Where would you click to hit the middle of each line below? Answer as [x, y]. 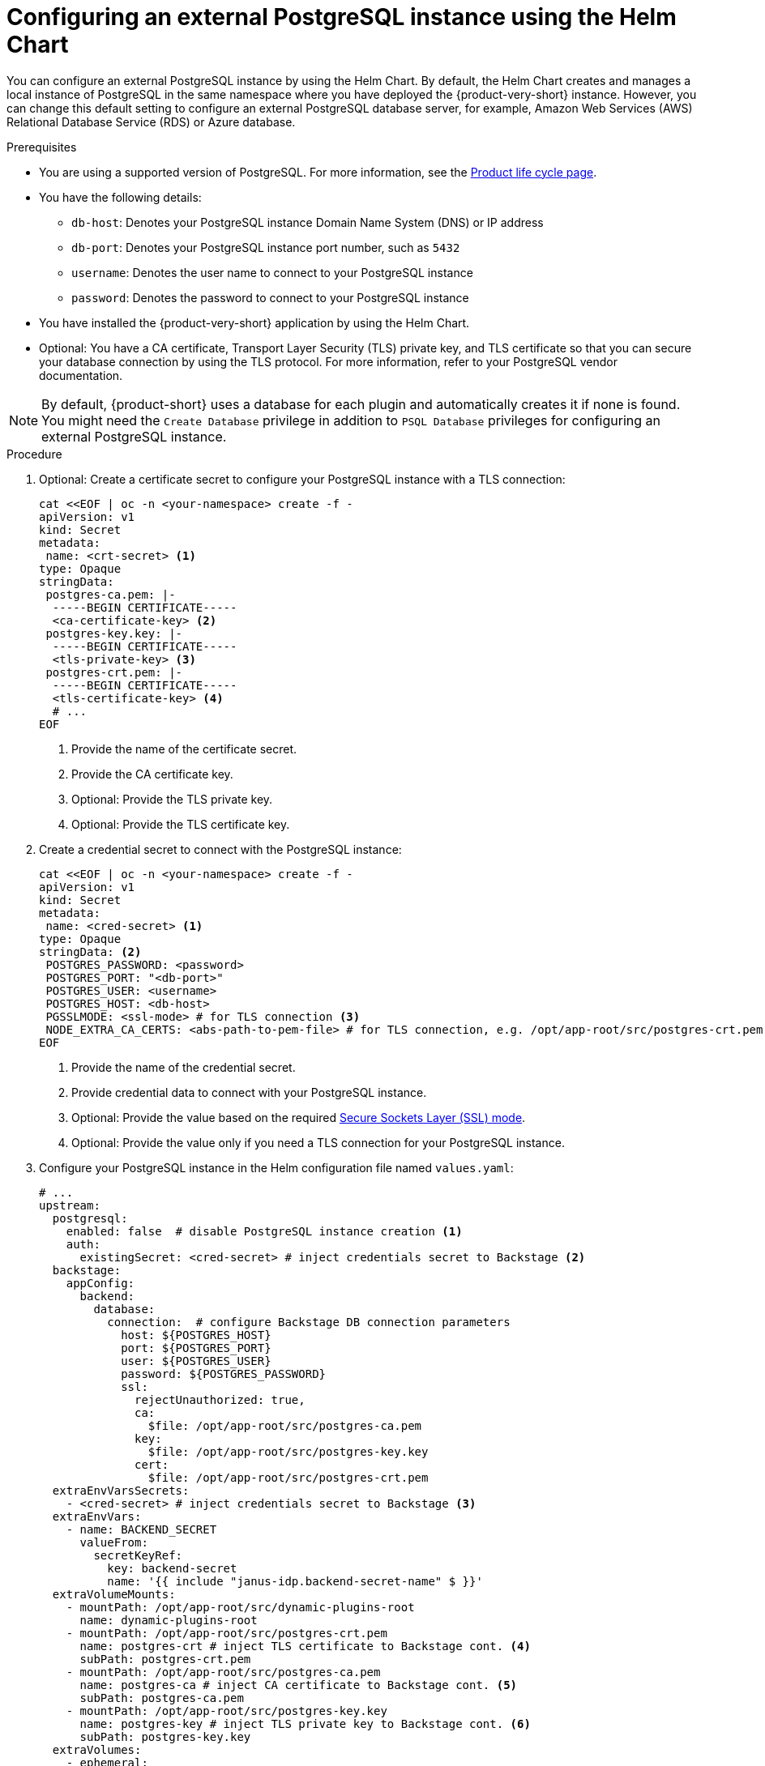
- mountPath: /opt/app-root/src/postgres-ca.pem [223, 1672]
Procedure [34, 454]
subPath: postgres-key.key [165, 1736]
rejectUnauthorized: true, [220, 1399]
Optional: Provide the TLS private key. [172, 799]
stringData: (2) [90, 951]
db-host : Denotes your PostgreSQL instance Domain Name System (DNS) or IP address [308, 222]
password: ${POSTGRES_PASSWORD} [224, 1374]
